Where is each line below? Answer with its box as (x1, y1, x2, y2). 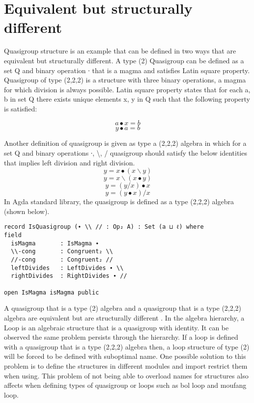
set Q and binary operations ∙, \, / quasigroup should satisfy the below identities (4, 148, 247, 158)
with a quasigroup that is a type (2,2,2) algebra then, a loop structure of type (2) (4, 341, 250, 351)
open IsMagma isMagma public (4, 289, 99, 296)
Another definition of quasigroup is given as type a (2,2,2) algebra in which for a (4, 138, 247, 148)
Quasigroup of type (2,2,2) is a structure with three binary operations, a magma (4, 75, 246, 85)
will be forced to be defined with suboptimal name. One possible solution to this (4, 351, 246, 361)
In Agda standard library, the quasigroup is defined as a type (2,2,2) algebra (4, 196, 234, 207)
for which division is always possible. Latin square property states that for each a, (4, 84, 251, 94)
